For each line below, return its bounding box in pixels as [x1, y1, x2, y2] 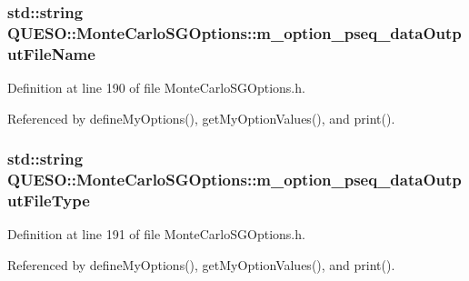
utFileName [7, 42, 95, 65]
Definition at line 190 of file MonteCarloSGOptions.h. [7, 78, 305, 97]
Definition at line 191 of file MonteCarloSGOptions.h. [7, 225, 305, 244]
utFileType [7, 189, 90, 212]
